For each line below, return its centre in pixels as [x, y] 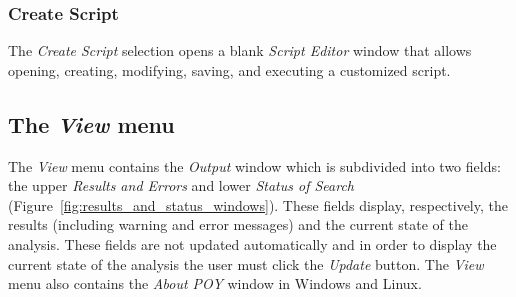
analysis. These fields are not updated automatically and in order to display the [252, 243]
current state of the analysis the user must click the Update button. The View [246, 263]
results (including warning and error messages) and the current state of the [238, 224]
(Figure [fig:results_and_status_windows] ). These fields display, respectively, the [258, 204]
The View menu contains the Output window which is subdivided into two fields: [254, 165]
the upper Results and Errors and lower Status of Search [181, 185]
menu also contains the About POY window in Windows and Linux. [215, 283]
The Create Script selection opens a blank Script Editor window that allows [240, 50]
